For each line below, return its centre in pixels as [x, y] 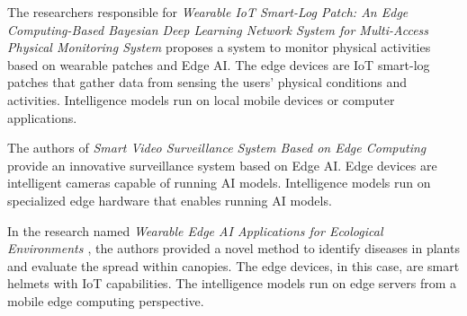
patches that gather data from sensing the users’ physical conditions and [207, 82]
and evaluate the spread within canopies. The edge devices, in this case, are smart [233, 265]
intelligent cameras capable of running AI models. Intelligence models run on [219, 183]
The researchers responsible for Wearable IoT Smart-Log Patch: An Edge [208, 12]
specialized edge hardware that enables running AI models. [170, 200]
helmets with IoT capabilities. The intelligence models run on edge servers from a [232, 283]
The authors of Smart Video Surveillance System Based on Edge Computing [217, 148]
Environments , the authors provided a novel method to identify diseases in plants [233, 248]
